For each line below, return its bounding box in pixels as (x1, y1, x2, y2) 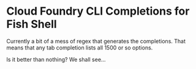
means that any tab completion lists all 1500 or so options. (6, 44, 153, 51)
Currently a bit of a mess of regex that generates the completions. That (6, 37, 186, 45)
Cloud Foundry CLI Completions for (6, 4, 190, 18)
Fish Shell (6, 17, 57, 31)
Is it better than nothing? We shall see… (6, 56, 106, 63)
